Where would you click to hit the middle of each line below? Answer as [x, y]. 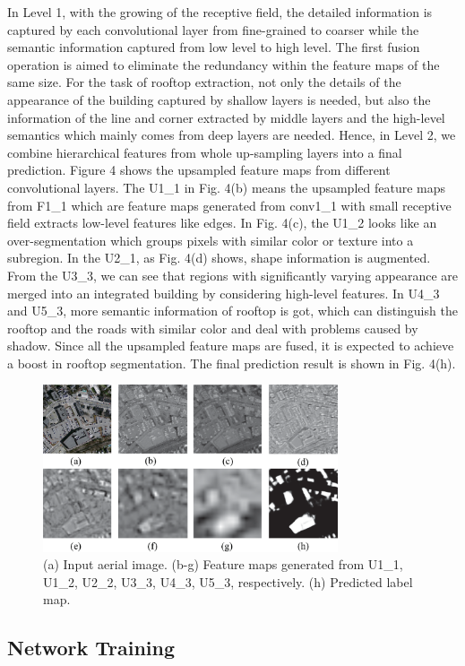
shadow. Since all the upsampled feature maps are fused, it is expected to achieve [231, 346]
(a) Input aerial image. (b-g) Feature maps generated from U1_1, [223, 564]
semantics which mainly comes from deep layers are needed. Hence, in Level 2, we [232, 135]
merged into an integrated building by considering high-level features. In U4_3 [224, 293]
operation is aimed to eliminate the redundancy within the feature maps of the [224, 64]
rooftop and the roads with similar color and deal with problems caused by [213, 328]
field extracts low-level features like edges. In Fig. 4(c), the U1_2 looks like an [222, 223]
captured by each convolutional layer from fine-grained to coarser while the [213, 29]
